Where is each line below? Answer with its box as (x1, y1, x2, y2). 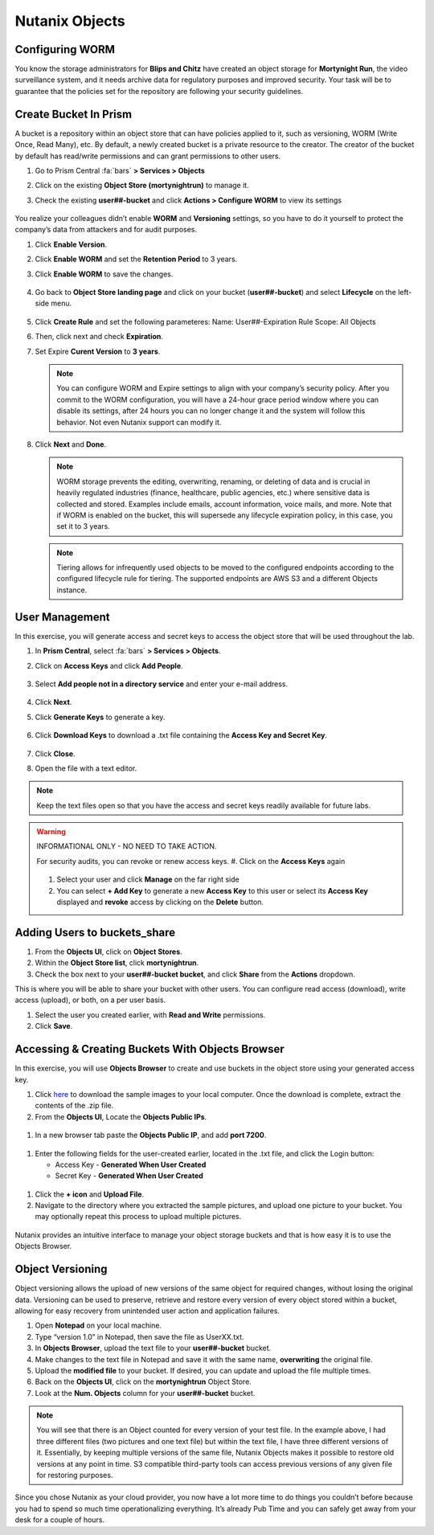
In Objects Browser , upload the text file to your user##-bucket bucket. (35, 1343, 272, 1353)
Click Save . (35, 1021, 73, 1031)
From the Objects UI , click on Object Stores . (35, 947, 182, 956)
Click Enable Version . (35, 239, 108, 249)
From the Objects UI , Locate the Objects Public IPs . (35, 1111, 207, 1121)
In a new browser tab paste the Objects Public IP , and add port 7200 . (35, 1130, 267, 1140)
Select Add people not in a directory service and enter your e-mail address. (35, 679, 289, 689)
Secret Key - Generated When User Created (55, 1171, 204, 1181)
